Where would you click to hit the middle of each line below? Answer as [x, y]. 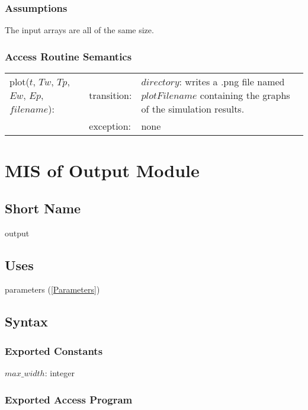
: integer [60, 373]
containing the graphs [245, 95]
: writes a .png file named [232, 82]
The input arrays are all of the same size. [79, 30]
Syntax [26, 321]
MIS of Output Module [102, 170]
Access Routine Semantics [68, 56]
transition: [110, 95]
